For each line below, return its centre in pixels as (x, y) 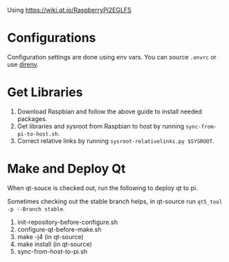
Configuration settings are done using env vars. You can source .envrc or (112, 57)
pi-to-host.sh (37, 134)
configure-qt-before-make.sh (59, 229)
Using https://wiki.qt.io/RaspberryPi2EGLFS (69, 10)
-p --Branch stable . (36, 208)
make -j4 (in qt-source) (51, 236)
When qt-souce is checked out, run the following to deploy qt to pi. (103, 188)
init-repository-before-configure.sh (67, 222)
